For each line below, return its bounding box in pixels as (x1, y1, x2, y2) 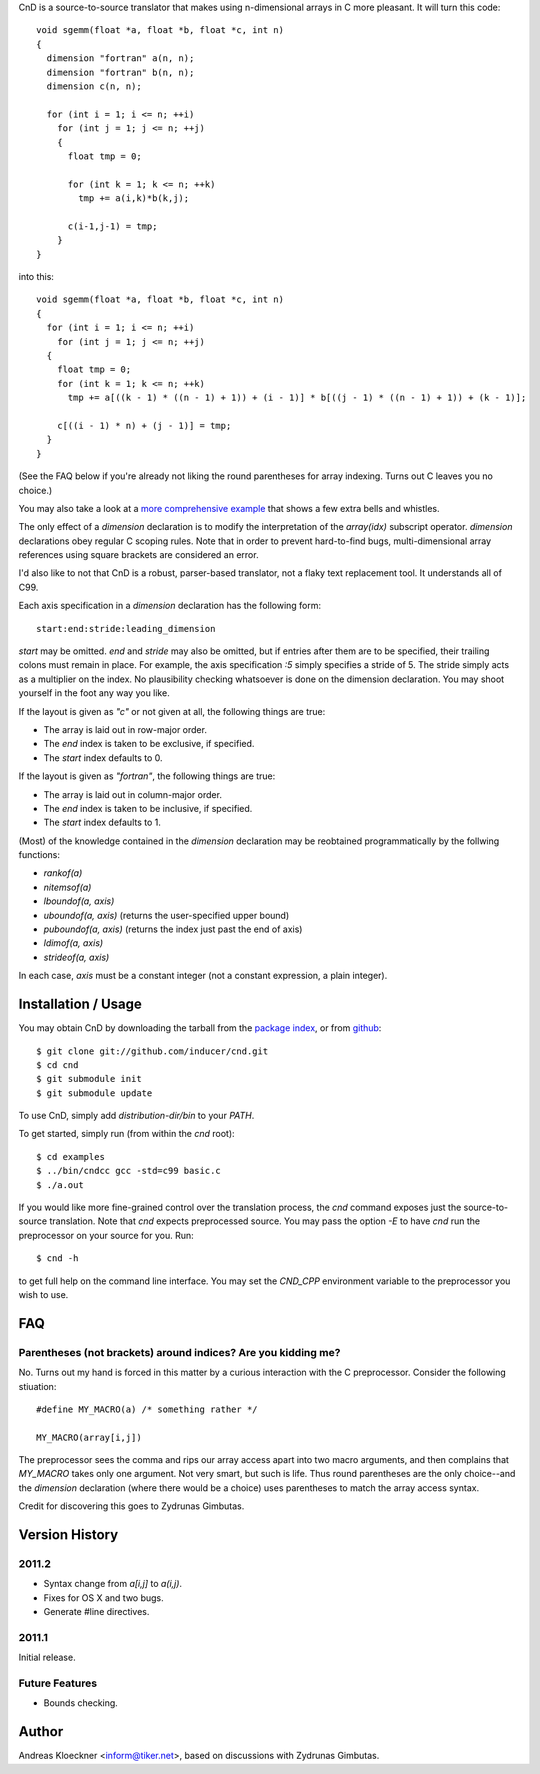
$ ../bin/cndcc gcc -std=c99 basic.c (36, 1165, 222, 1177)
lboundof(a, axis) (43, 895, 115, 907)
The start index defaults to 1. (43, 816, 162, 829)
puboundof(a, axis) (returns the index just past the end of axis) (43, 923, 303, 935)
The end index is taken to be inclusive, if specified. (43, 802, 253, 814)
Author (18, 1723, 64, 1740)
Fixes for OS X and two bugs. (43, 1591, 164, 1604)
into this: (18, 271, 55, 283)
